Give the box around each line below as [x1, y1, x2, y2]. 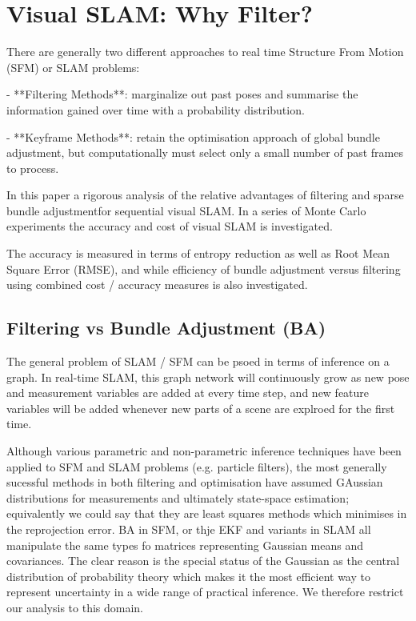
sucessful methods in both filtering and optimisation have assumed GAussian [6, 474, 383, 491]
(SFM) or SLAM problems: [6, 58, 140, 75]
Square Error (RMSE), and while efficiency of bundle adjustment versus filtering [6, 260, 401, 277]
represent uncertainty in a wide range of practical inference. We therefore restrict [6, 583, 404, 600]
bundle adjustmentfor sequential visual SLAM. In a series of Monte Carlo [6, 202, 366, 218]
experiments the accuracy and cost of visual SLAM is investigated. [6, 218, 333, 234]
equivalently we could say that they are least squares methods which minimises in [6, 505, 407, 522]
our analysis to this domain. [6, 599, 144, 615]
